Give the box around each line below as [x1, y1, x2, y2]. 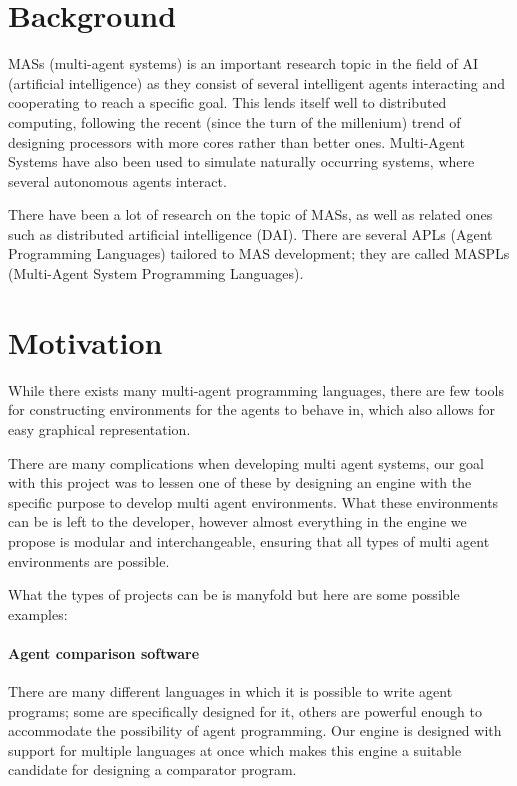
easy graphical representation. [8, 418, 191, 439]
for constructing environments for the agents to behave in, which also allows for [8, 399, 496, 420]
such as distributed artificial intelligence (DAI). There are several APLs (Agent [8, 223, 493, 244]
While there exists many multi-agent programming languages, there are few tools [8, 379, 504, 400]
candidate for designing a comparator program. [8, 759, 297, 780]
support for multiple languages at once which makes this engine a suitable [8, 739, 462, 760]
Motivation [8, 321, 163, 362]
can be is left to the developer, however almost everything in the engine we [8, 511, 467, 532]
